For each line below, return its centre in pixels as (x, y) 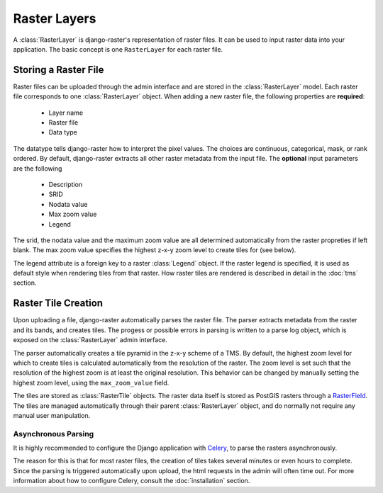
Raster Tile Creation (58, 304)
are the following (38, 168)
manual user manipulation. (52, 415)
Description (66, 184)
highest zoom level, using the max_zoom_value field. (91, 382)
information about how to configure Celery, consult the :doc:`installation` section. (132, 481)
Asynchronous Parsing (54, 433)
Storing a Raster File (59, 70)
